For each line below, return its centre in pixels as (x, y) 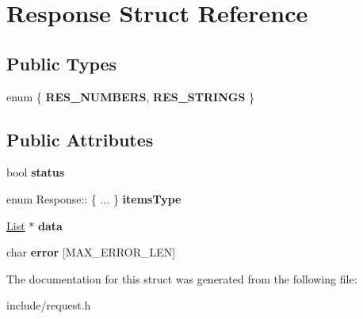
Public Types (62, 63)
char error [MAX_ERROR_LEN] (91, 252)
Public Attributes (80, 139)
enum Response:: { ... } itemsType (94, 198)
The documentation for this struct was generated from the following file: (182, 278)
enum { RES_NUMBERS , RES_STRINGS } (131, 96)
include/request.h (49, 305)
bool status (36, 172)
